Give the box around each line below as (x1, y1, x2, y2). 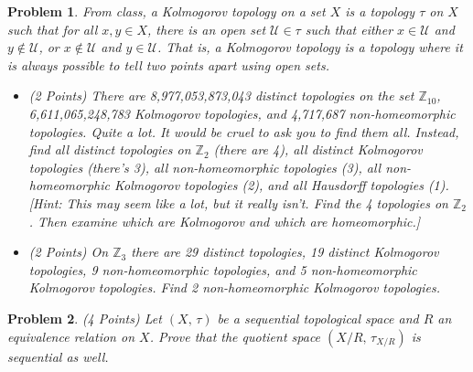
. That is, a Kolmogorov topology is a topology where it (156, 37, 463, 57)
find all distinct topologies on (28, 140, 191, 159)
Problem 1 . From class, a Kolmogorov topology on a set (7, 2, 326, 20)
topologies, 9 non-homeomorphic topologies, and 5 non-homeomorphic (28, 260, 417, 279)
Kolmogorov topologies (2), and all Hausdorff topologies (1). (114, 175, 449, 195)
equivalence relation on (7, 326, 135, 345)
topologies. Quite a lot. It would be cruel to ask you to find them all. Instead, (28, 122, 459, 141)
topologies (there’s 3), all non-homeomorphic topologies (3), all (28, 157, 382, 176)
